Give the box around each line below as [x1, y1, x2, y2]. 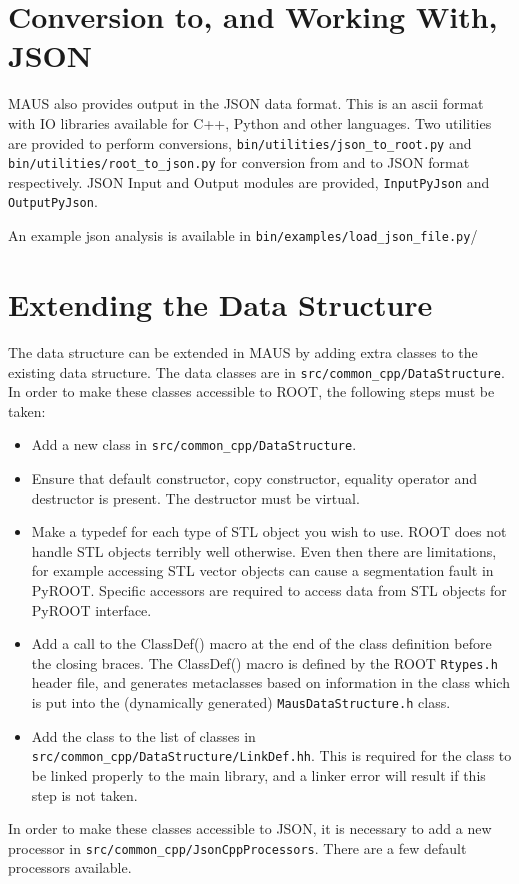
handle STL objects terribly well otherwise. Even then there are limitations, [31, 540, 497, 561]
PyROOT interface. [31, 599, 152, 620]
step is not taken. [31, 784, 138, 805]
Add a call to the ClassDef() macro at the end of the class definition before [31, 633, 492, 654]
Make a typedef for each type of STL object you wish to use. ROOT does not [31, 521, 507, 542]
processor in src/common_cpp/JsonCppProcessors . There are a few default [8, 837, 467, 858]
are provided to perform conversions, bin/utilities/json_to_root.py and [8, 132, 472, 153]
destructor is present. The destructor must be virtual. [31, 487, 360, 508]
